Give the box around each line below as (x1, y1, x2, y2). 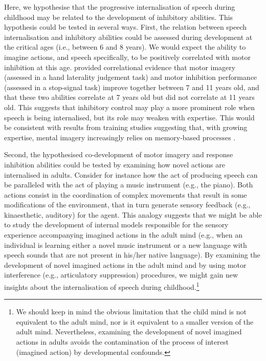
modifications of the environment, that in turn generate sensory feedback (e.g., (4, 199, 251, 210)
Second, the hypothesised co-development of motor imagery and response (4, 149, 233, 160)
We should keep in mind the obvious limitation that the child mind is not (16, 306, 247, 317)
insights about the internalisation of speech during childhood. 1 (4, 280, 199, 292)
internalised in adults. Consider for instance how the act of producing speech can (4, 169, 258, 180)
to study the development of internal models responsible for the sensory (4, 219, 229, 230)
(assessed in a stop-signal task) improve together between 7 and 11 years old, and (4, 81, 259, 92)
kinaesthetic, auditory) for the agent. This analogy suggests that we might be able (4, 209, 262, 220)
